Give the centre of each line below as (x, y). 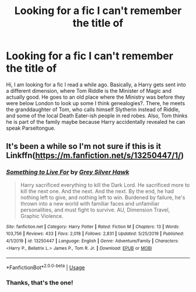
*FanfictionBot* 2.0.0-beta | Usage (45, 267)
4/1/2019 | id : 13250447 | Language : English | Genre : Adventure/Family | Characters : (92, 241)
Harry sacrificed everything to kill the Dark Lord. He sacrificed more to (105, 185)
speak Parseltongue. (31, 128)
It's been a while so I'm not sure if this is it (84, 146)
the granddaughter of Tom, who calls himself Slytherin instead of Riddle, (93, 109)
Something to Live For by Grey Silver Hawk (68, 172)
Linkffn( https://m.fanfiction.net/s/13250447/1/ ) (95, 156)
